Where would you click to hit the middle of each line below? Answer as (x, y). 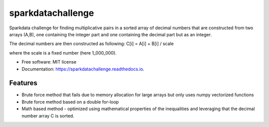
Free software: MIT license (49, 62)
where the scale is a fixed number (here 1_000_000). (63, 53)
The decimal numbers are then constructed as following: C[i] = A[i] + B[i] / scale (91, 44)
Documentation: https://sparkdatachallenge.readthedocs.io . (83, 69)
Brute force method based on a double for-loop (70, 102)
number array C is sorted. (48, 116)
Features (23, 83)
